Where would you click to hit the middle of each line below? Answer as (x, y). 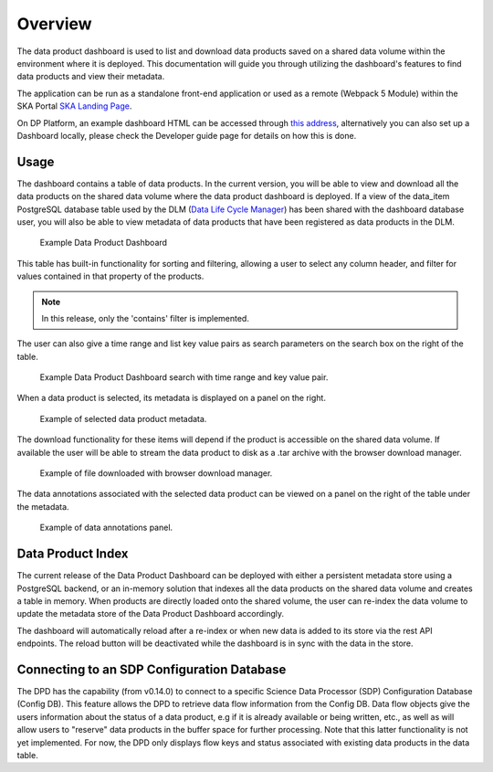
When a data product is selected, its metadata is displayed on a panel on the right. (171, 398)
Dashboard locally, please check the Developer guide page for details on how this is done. (187, 135)
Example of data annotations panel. (106, 528)
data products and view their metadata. (91, 77)
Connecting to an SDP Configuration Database (152, 669)
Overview (54, 24)
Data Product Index (73, 554)
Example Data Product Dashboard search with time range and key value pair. (184, 377)
